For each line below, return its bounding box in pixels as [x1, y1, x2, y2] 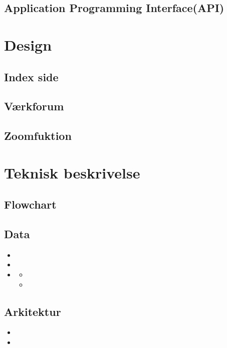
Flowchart [4, 197, 57, 212]
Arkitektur [4, 303, 61, 319]
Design [4, 34, 52, 55]
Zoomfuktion [4, 128, 72, 143]
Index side [4, 69, 59, 84]
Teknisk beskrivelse [4, 162, 140, 183]
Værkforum [4, 98, 64, 114]
